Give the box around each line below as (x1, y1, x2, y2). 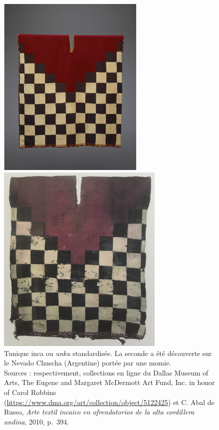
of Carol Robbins (4, 387, 56, 397)
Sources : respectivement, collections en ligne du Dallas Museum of (4, 367, 209, 377)
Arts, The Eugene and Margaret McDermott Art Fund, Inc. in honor (4, 377, 215, 387)
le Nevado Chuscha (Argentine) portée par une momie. (4, 357, 172, 368)
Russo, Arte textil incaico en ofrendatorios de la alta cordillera (4, 406, 195, 417)
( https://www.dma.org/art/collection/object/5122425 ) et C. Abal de (4, 396, 215, 407)
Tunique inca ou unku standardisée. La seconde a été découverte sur (4, 347, 212, 358)
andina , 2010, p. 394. (4, 416, 69, 426)
